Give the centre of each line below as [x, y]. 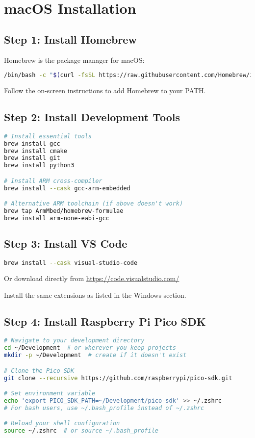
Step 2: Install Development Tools [92, 117]
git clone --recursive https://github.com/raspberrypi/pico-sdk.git [118, 378]
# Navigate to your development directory [74, 341]
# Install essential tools [48, 136]
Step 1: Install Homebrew [70, 39]
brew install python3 [39, 166]
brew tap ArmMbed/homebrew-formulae [64, 211]
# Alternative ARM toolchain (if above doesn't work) [94, 204]
